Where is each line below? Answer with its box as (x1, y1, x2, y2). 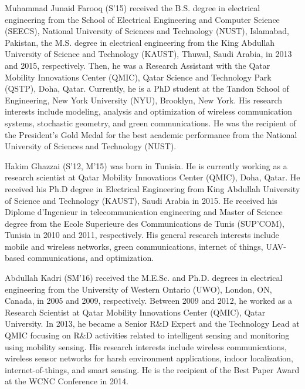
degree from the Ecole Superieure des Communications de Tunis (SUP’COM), (5, 217, 284, 229)
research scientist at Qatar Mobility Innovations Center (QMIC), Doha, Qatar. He (5, 171, 300, 183)
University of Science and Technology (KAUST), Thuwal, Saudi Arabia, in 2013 (5, 48, 292, 60)
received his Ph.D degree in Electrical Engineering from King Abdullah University (5, 182, 300, 195)
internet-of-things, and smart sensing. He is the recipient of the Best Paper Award (5, 363, 300, 375)
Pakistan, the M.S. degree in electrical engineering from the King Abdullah (5, 36, 275, 48)
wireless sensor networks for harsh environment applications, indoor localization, (5, 352, 293, 364)
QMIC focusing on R (5, 329, 80, 341)
